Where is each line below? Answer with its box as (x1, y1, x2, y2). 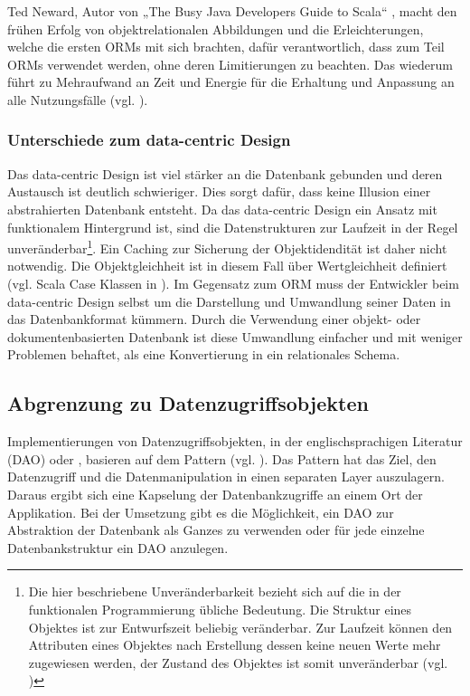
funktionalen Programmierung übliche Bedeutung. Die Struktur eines (28, 599, 412, 618)
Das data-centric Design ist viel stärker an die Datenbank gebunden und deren (7, 164, 443, 183)
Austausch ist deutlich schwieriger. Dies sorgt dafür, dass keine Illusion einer (7, 182, 431, 201)
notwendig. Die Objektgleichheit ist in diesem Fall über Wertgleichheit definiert (7, 256, 447, 275)
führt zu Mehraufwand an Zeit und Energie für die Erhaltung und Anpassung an (7, 72, 455, 91)
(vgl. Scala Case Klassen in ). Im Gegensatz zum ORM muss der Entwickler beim (7, 274, 459, 292)
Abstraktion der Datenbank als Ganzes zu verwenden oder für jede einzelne (7, 520, 425, 539)
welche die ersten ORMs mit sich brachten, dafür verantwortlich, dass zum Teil (7, 37, 445, 56)
